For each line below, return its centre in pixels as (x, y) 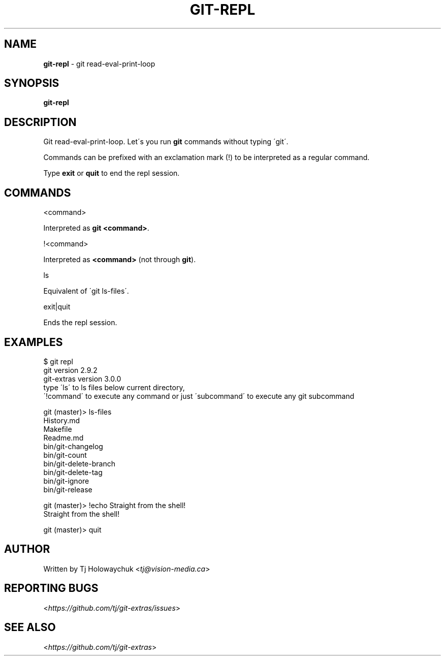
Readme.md (63, 437)
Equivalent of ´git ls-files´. (86, 291)
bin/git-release (68, 489)
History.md (62, 420)
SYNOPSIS (32, 83)
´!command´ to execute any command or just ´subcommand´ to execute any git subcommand (199, 396)
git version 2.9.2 (70, 370)
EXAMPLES (34, 342)
